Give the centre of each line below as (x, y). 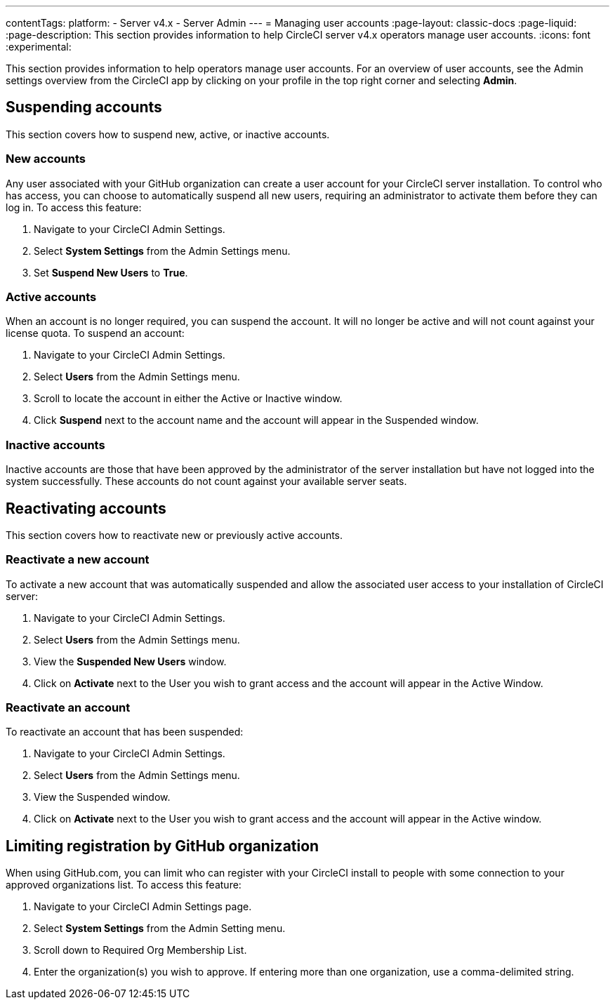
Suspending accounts (84, 107)
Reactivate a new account (78, 560)
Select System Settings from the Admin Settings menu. (162, 251)
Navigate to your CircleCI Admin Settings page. (143, 907)
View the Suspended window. (102, 797)
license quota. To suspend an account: (95, 333)
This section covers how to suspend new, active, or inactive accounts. (168, 134)
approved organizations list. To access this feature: (124, 885)
